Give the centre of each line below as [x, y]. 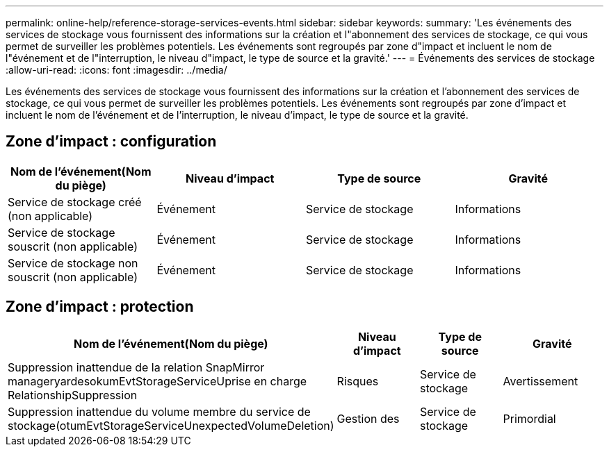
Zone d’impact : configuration [111, 142]
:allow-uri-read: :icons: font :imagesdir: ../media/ [116, 70]
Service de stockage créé [75, 202]
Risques [358, 381]
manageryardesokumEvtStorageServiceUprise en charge [157, 381]
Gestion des [368, 418]
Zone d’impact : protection [100, 307]
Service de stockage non [73, 263]
